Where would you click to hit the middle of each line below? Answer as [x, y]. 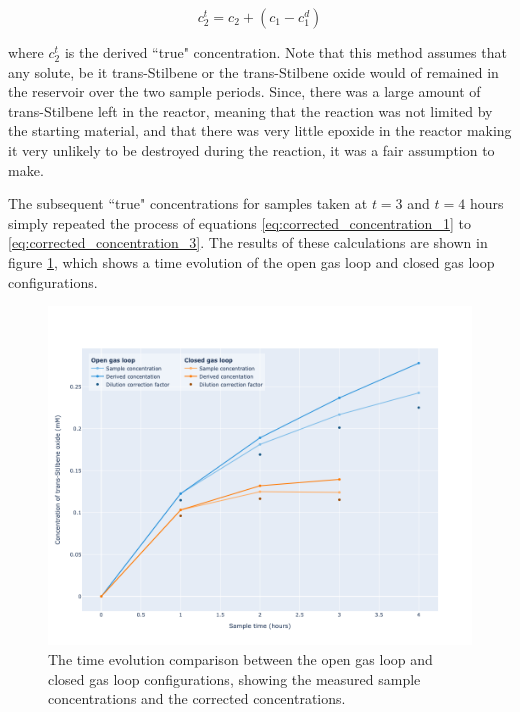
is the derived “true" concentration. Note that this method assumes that [285, 52]
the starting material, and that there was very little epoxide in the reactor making [260, 130]
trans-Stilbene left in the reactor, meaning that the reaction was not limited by [250, 110]
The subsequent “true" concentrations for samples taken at [188, 203]
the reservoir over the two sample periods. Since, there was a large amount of [244, 91]
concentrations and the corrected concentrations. [197, 698]
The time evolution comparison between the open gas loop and [240, 658]
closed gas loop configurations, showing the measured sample [234, 678]
